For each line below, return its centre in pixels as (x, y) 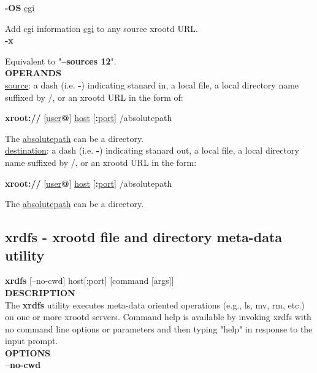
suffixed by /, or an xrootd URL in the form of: (94, 97)
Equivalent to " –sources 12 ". (61, 61)
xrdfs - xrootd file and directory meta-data (144, 237)
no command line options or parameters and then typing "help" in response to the (159, 328)
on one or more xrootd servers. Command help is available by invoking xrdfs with (158, 317)
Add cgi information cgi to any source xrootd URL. (101, 28)
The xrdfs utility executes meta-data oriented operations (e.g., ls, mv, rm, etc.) (155, 304)
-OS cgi (20, 7)
